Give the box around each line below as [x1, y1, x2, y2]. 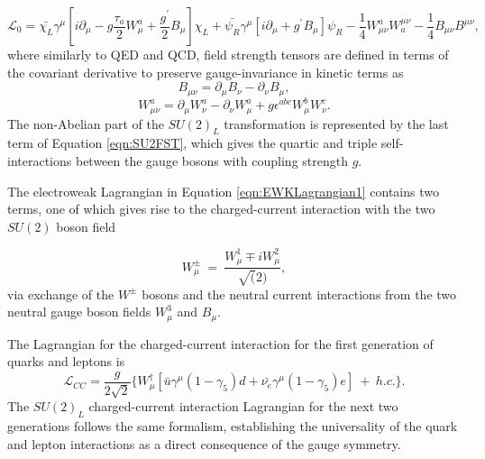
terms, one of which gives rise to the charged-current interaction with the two [7, 199, 435, 218]
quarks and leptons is [7, 352, 125, 371]
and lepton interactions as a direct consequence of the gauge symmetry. [7, 434, 401, 453]
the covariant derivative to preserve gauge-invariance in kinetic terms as [7, 62, 404, 81]
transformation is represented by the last [224, 114, 449, 133]
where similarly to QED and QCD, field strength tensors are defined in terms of [7, 45, 449, 63]
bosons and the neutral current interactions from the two [142, 284, 457, 303]
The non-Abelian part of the [7, 114, 164, 133]
